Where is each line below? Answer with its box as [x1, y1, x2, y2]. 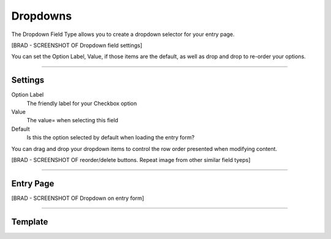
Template [11, 216, 48, 227]
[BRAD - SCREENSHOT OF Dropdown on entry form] [11, 194, 144, 202]
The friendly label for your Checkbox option [26, 100, 137, 107]
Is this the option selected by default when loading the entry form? [26, 134, 195, 141]
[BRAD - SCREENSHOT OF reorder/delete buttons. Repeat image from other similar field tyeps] [11, 156, 251, 163]
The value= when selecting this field [26, 117, 119, 124]
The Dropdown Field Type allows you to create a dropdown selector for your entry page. [11, 31, 235, 38]
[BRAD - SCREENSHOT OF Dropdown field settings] [11, 42, 143, 49]
